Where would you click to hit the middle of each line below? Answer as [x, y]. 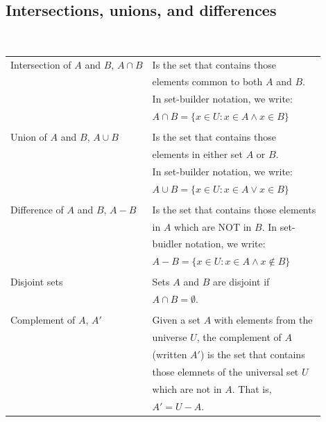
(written [170, 354]
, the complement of [239, 337]
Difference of [37, 209]
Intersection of [41, 64]
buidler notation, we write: [209, 244]
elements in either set [198, 154]
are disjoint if [241, 282]
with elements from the [263, 320]
